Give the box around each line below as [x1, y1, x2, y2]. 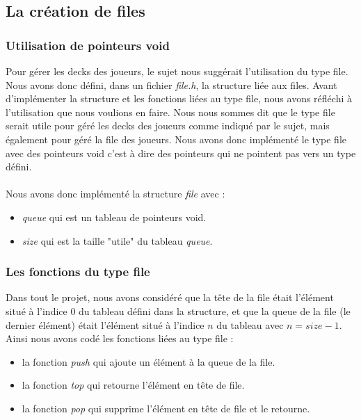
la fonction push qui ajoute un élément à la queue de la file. [22, 354, 275, 369]
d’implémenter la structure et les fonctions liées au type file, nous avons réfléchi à [6, 91, 352, 106]
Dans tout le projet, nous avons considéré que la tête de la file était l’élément [6, 290, 334, 305]
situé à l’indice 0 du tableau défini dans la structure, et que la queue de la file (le [6, 303, 351, 318]
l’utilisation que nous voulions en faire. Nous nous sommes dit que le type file [6, 104, 335, 119]
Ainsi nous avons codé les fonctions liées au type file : [6, 331, 234, 346]
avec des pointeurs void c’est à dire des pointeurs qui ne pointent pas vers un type [6, 145, 356, 160]
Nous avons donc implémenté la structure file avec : [6, 186, 225, 201]
